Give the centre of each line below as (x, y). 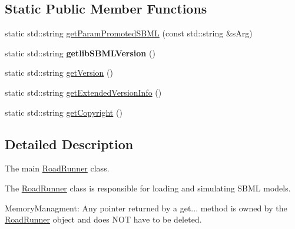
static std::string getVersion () (59, 73)
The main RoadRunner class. (57, 168)
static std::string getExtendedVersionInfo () (83, 92)
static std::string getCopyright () (64, 112)
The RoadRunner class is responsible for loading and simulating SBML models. (148, 188)
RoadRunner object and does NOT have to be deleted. (103, 219)
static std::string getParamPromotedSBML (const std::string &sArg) (129, 33)
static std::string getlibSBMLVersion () (80, 53)
